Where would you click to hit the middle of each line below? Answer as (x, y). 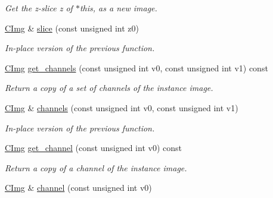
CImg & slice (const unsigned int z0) (72, 28)
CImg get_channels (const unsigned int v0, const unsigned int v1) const (136, 67)
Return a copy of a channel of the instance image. (96, 167)
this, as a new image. (118, 8)
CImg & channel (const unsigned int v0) (78, 188)
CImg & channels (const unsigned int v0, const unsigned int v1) (122, 107)
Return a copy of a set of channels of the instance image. (109, 88)
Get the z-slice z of (39, 8)
